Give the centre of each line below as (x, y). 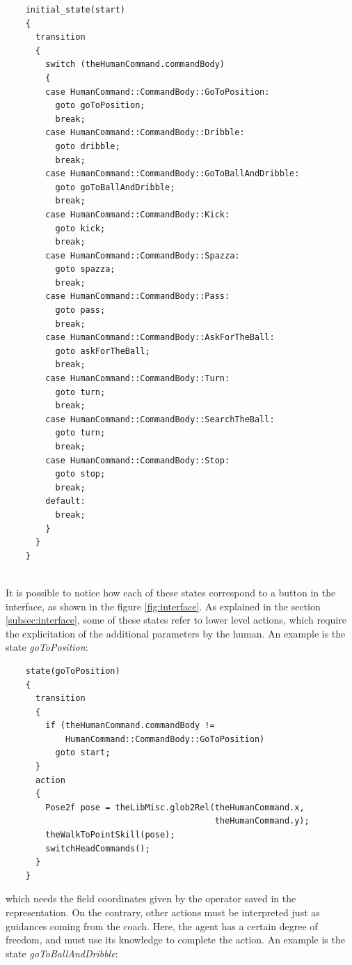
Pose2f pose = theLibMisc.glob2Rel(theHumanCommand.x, (175, 807)
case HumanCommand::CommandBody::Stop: (138, 460)
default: (65, 501)
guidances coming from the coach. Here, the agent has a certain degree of (162, 926)
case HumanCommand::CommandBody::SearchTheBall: (160, 419)
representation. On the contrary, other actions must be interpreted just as (163, 912)
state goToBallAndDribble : (62, 953)
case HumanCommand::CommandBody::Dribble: (145, 133)
